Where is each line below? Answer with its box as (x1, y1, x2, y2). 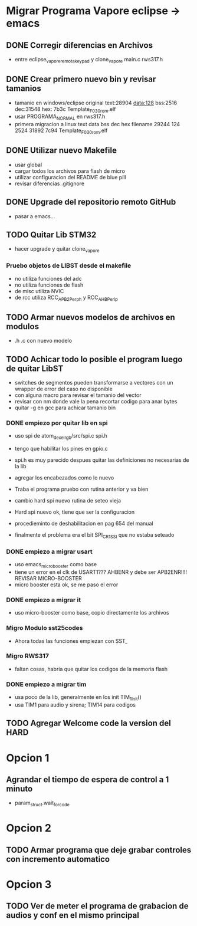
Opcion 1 (6, 751, 50, 764)
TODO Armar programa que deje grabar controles (6, 845, 192, 855)
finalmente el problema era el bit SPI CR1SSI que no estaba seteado (14, 531, 175, 540)
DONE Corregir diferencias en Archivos (6, 40, 153, 50)
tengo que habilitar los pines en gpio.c (14, 445, 108, 452)
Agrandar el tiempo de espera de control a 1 (6, 774, 169, 784)
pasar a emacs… (14, 212, 55, 219)
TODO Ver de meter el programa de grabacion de (6, 901, 189, 911)
